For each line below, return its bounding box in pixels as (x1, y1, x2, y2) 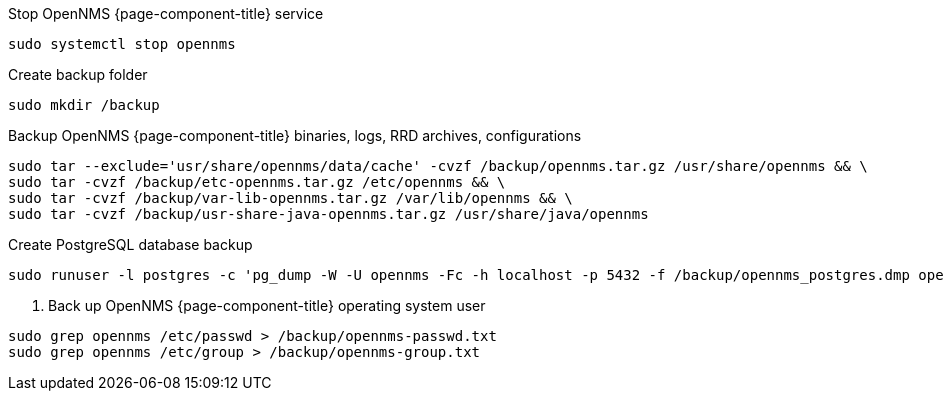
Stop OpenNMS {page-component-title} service (8, 5, 324, 22)
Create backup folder (8, 66, 148, 83)
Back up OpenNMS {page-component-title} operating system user (48, 297, 486, 314)
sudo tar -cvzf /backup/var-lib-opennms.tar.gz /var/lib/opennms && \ (8, 190, 573, 206)
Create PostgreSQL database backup (8, 236, 253, 253)
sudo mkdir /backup (8, 97, 160, 113)
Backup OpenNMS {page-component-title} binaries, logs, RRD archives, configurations (8, 127, 582, 144)
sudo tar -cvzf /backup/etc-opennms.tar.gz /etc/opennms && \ (8, 174, 506, 190)
